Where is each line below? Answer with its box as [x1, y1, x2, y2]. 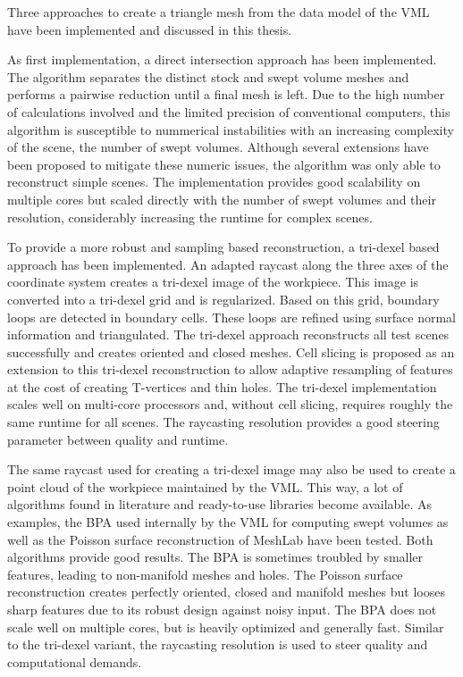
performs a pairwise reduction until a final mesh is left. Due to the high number [7, 85, 445, 104]
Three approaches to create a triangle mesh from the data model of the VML [7, 3, 430, 21]
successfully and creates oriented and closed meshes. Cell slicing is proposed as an [7, 342, 455, 361]
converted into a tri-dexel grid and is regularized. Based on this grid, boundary [7, 289, 440, 308]
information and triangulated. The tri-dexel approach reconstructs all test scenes [7, 325, 450, 344]
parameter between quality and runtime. [7, 430, 229, 448]
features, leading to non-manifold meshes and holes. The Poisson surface [7, 564, 403, 583]
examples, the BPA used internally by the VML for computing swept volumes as [7, 513, 449, 531]
